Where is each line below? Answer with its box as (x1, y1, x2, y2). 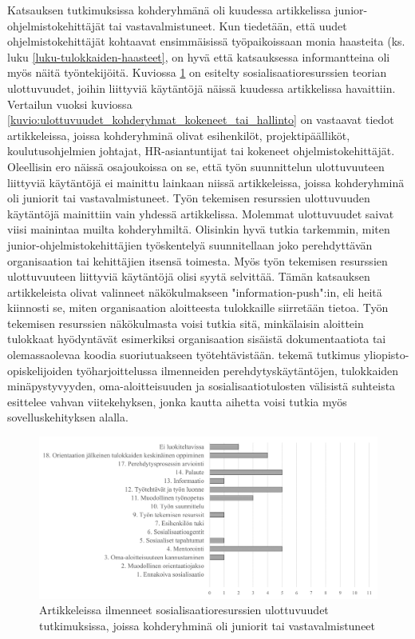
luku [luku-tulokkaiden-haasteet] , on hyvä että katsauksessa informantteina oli (7, 48, 390, 65)
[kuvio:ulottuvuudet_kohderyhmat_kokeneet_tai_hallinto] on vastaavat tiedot (7, 111, 394, 128)
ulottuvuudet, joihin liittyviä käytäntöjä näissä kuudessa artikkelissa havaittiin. (7, 79, 396, 96)
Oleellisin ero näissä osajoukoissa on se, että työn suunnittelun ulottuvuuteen (7, 158, 385, 174)
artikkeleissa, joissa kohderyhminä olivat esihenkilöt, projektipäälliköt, (7, 126, 350, 143)
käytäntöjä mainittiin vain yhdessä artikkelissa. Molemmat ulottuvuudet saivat (7, 205, 394, 222)
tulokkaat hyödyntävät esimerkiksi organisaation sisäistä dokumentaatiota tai (7, 330, 386, 347)
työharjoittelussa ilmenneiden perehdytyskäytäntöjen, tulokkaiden (76, 361, 399, 378)
